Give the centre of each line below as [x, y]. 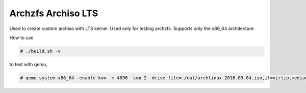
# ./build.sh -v [41, 51]
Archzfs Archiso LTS [54, 13]
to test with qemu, [29, 64]
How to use [21, 38]
